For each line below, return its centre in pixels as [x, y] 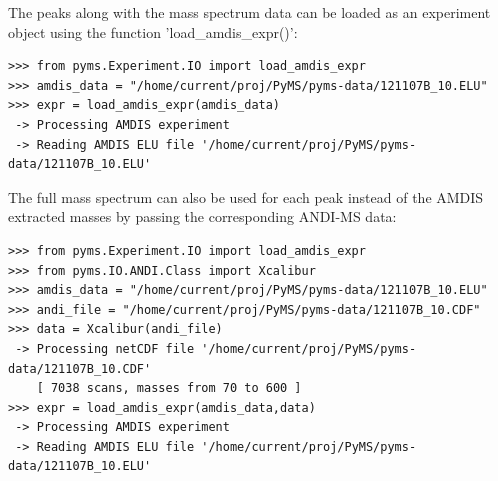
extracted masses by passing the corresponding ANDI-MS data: [202, 216]
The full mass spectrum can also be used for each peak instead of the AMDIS [246, 196]
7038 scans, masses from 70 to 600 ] [176, 388]
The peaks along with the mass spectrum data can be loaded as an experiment [249, 12]
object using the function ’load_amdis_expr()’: [153, 31]
